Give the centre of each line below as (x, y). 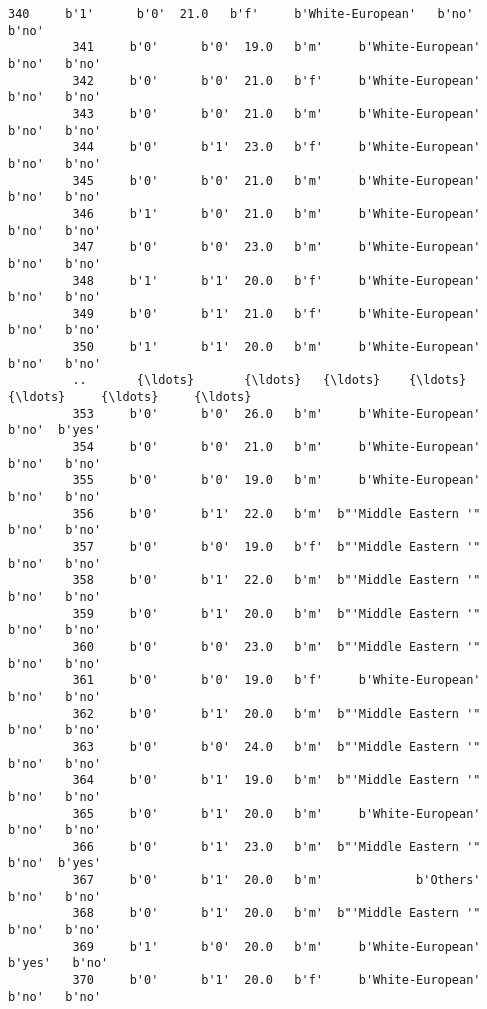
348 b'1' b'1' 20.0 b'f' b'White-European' (276, 280)
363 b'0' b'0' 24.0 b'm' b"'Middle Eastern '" (276, 746)
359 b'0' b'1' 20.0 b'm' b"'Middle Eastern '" (276, 613)
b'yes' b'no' (58, 963)
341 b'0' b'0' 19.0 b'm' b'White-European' (276, 47)
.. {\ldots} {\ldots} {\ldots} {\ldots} (269, 380)
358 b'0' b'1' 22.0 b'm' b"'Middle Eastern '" (276, 580)
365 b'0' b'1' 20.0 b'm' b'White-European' (276, 813)
